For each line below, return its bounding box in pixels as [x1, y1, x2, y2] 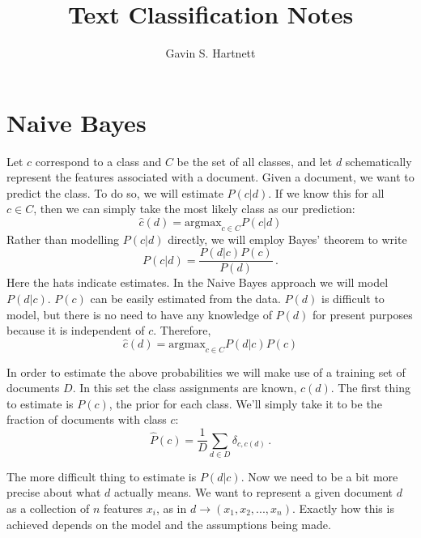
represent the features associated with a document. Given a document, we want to [6, 169, 415, 186]
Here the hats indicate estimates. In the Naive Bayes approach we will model [6, 274, 389, 291]
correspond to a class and [35, 152, 162, 169]
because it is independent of [6, 322, 145, 339]
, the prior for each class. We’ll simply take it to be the [108, 395, 382, 412]
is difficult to [321, 290, 385, 307]
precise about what [6, 484, 101, 501]
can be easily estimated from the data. [90, 290, 281, 307]
